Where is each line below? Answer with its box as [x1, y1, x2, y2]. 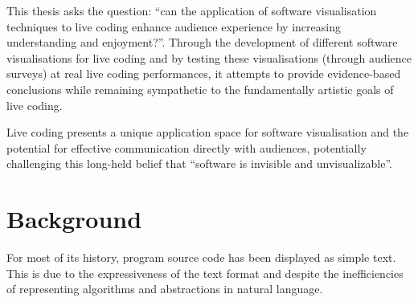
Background [6, 202, 142, 235]
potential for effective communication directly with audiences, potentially [6, 139, 367, 156]
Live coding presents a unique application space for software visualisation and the [6, 124, 409, 141]
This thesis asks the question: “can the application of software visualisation [6, 2, 377, 18]
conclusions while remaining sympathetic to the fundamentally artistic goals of [6, 80, 394, 97]
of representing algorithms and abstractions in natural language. [6, 280, 323, 297]
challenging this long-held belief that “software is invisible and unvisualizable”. [6, 155, 392, 172]
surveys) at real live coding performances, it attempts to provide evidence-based [6, 65, 401, 82]
